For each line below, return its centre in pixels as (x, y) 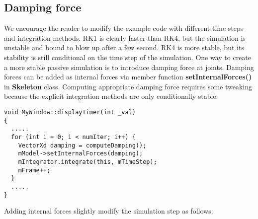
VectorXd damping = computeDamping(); (82, 145)
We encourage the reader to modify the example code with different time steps (124, 28)
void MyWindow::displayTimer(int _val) (70, 112)
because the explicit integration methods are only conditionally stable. (111, 96)
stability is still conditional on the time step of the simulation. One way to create (128, 57)
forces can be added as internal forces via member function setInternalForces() (128, 77)
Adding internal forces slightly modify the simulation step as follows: (109, 211)
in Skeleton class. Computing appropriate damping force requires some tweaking (128, 86)
